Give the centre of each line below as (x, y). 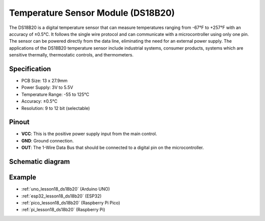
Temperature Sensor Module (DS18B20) (92, 13)
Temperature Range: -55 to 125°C (55, 94)
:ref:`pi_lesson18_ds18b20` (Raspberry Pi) (63, 210)
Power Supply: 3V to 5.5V (47, 87)
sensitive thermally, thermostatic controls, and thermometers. (71, 55)
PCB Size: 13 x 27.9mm (45, 81)
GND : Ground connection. (47, 140)
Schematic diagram (40, 162)
